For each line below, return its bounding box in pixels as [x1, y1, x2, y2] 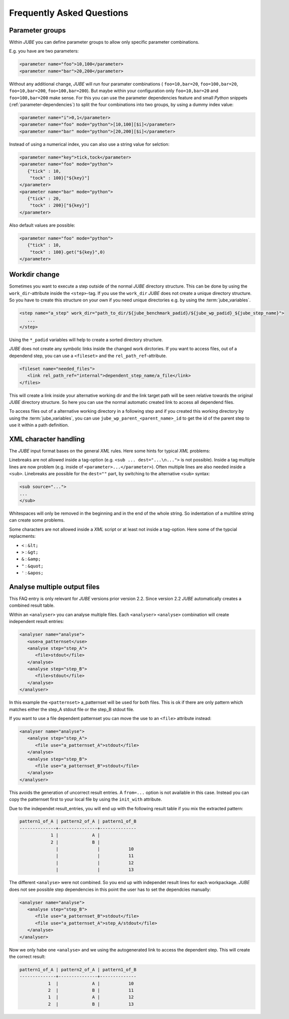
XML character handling [9, 435, 85, 443]
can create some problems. [9, 517, 65, 523]
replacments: [9, 533, 36, 539]
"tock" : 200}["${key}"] [30, 202, 90, 208]
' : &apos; [21, 570, 44, 576]
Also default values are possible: [9, 222, 75, 228]
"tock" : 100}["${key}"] [30, 175, 90, 181]
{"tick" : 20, [27, 196, 62, 201]
